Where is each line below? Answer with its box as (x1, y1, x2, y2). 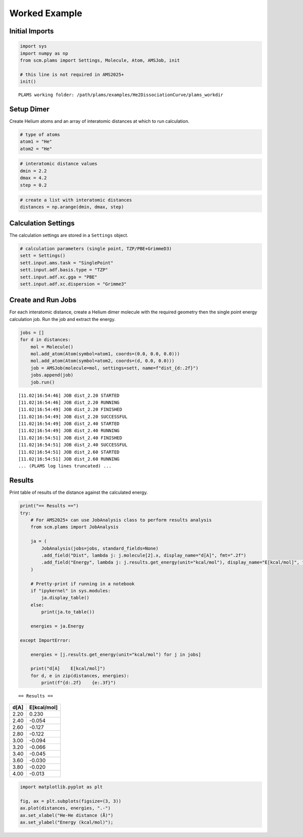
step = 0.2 (20, 182, 47, 188)
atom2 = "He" (20, 146, 53, 152)
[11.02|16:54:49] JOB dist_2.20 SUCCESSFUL (18, 413, 128, 420)
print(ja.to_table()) (41, 609, 95, 615)
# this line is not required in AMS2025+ (20, 71, 124, 77)
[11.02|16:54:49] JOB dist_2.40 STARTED (18, 421, 120, 427)
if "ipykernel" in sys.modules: (30, 588, 111, 593)
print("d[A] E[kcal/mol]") (30, 666, 106, 672)
